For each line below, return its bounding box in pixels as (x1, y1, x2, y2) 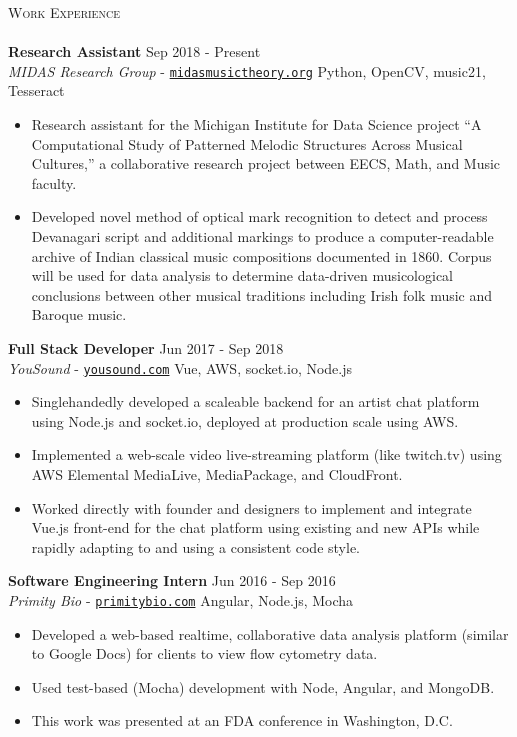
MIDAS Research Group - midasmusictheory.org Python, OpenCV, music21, (8, 60, 486, 81)
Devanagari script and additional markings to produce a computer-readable (31, 226, 494, 246)
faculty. (31, 172, 77, 193)
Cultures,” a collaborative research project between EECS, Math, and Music (31, 153, 501, 174)
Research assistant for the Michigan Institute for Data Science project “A (31, 114, 482, 135)
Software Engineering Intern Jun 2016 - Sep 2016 (8, 570, 336, 591)
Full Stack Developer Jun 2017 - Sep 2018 (8, 337, 284, 358)
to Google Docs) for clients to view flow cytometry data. (31, 643, 378, 664)
